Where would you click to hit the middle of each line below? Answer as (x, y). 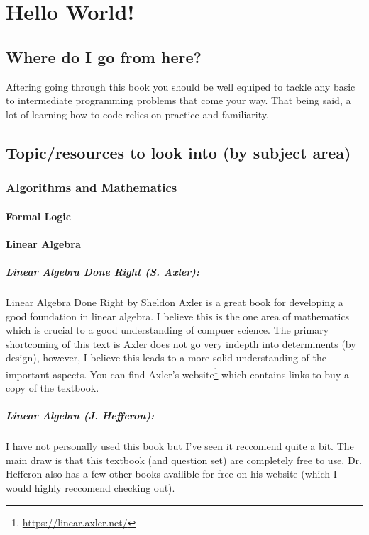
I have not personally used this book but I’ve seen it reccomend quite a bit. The (180, 446)
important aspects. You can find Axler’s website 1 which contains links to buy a (177, 373)
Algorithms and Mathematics (92, 187)
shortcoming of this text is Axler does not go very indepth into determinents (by (181, 343)
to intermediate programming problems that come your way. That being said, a (178, 100)
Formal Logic (38, 216)
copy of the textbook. (53, 388)
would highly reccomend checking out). (90, 488)
